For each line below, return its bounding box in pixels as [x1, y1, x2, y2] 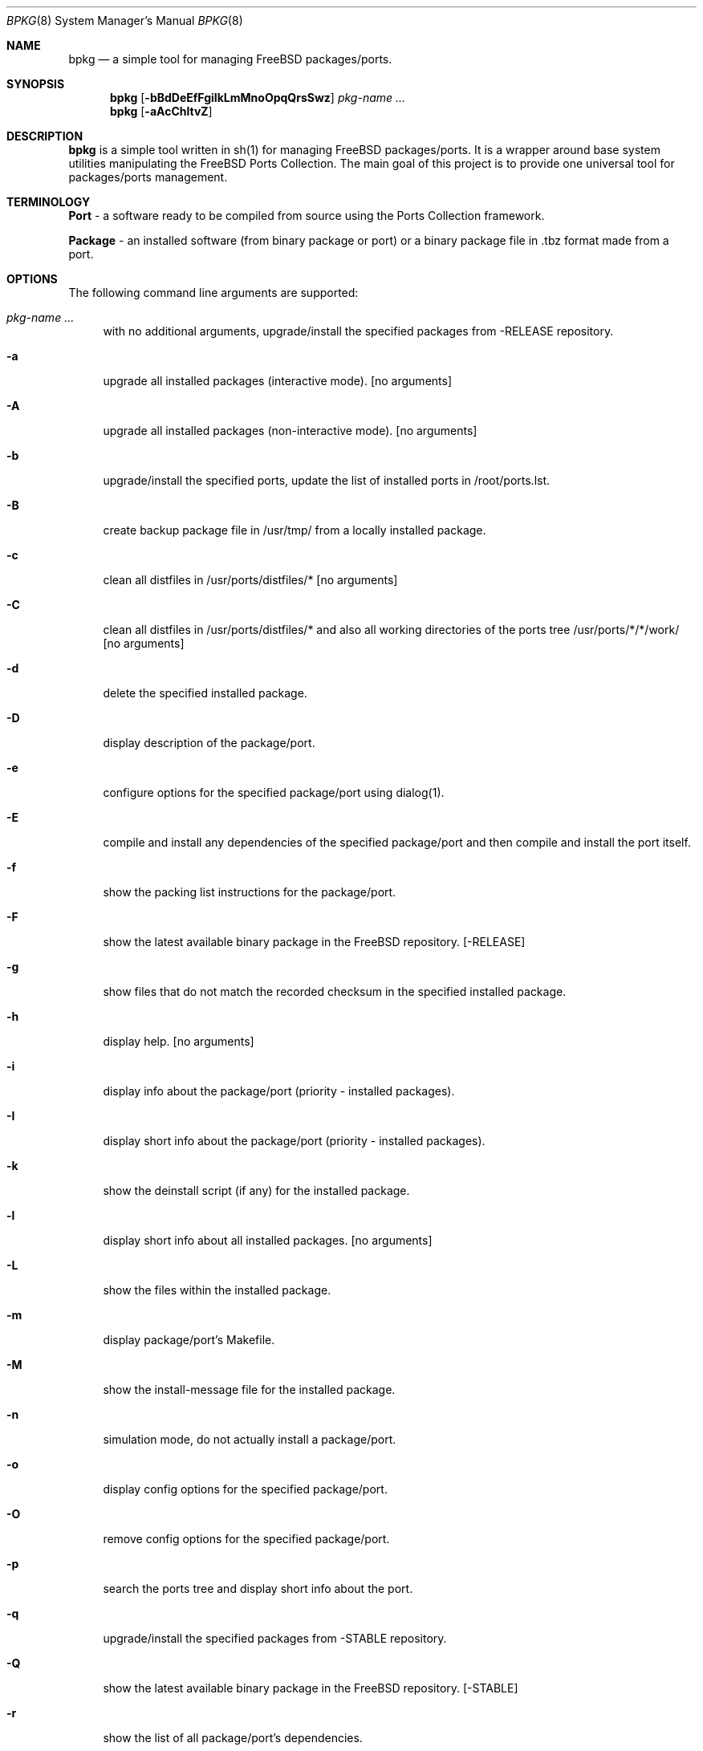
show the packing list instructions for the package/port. [103, 885, 396, 899]
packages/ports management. [68, 170, 228, 184]
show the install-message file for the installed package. [103, 1383, 396, 1396]
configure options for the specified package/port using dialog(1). [103, 786, 445, 799]
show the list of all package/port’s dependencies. [103, 1731, 363, 1745]
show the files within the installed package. [103, 1283, 331, 1297]
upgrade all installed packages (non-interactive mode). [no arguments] [103, 424, 477, 437]
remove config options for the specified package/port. [103, 1532, 390, 1546]
